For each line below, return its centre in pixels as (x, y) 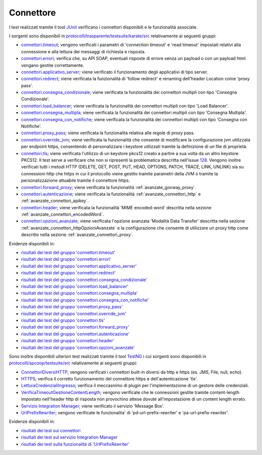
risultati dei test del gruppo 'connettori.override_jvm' (74, 314)
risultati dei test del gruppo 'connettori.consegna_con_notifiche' (85, 300)
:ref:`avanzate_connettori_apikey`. (55, 201)
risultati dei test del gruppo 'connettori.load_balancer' (75, 286)
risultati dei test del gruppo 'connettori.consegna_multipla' (79, 293)
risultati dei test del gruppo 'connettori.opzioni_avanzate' (78, 347)
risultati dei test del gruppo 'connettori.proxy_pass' (72, 307)
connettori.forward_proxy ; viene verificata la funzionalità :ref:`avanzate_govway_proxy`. (109, 187)
